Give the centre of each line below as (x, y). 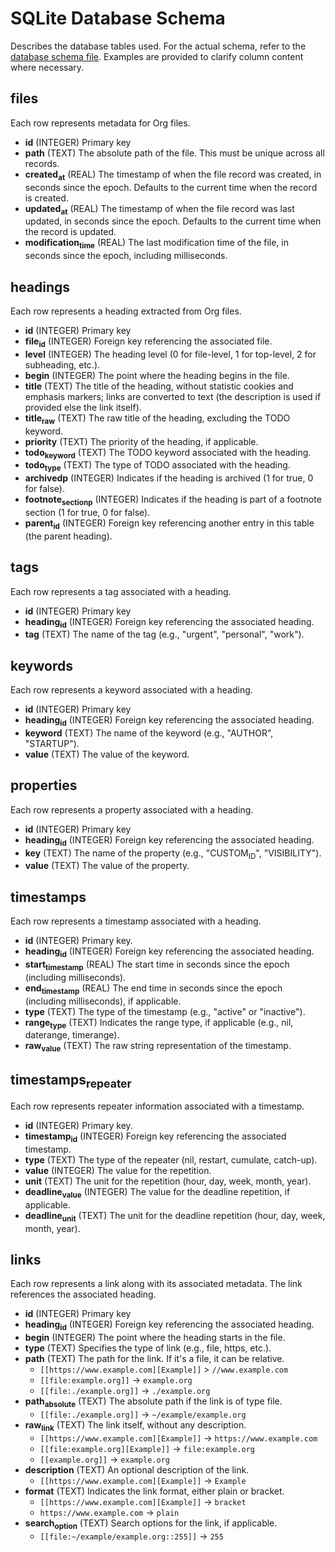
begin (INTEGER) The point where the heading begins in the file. (157, 375)
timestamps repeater (71, 1081)
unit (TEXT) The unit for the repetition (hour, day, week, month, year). (168, 1181)
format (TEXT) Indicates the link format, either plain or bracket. (154, 1491)
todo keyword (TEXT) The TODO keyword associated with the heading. (168, 453)
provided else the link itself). (83, 407)
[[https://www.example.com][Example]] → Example (143, 1480)
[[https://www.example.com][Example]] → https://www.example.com (178, 1438)
